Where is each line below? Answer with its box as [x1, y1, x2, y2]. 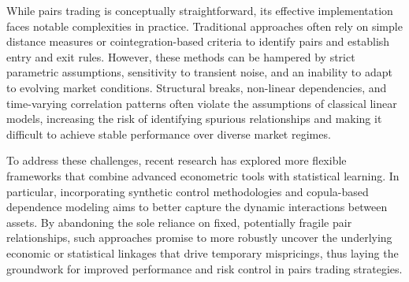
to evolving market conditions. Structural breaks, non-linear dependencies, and [6, 79, 387, 95]
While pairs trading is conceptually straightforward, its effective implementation [6, 2, 393, 18]
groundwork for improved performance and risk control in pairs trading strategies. [6, 260, 403, 276]
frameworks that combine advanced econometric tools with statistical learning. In [6, 167, 400, 184]
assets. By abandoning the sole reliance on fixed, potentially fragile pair [6, 213, 352, 230]
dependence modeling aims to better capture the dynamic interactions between [6, 199, 388, 215]
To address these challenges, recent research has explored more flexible [6, 152, 347, 169]
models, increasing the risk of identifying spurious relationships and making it [6, 110, 382, 127]
